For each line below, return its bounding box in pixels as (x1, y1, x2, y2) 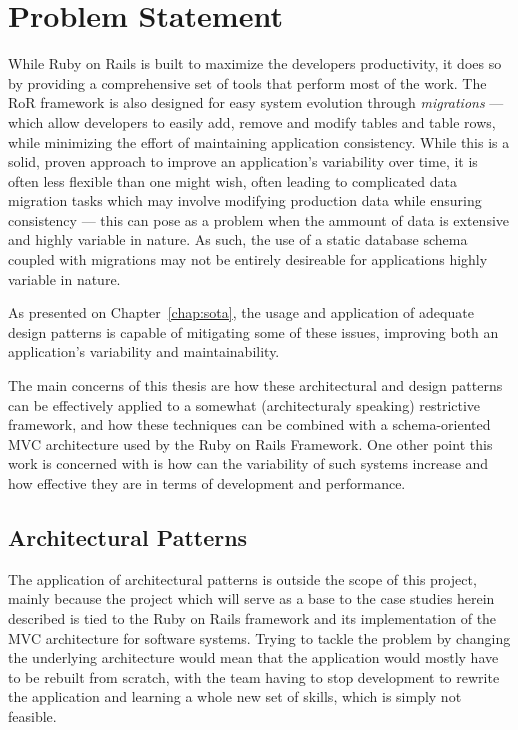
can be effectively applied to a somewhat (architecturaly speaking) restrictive (8, 394, 481, 415)
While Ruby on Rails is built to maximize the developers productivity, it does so (8, 53, 502, 74)
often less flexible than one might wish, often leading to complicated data (8, 170, 458, 191)
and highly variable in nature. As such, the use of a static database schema (8, 229, 468, 250)
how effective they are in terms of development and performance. (8, 473, 406, 493)
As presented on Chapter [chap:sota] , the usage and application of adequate (8, 302, 474, 323)
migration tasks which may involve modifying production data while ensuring (8, 190, 482, 211)
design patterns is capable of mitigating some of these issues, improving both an (8, 321, 499, 342)
